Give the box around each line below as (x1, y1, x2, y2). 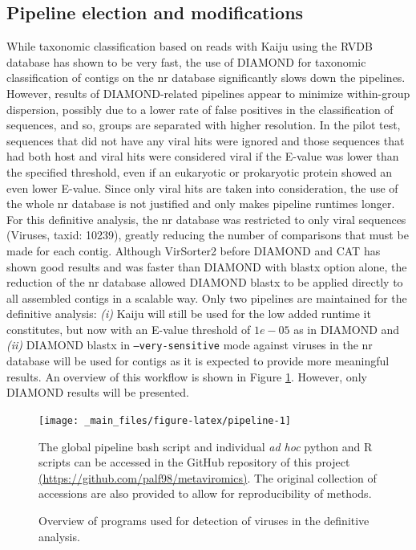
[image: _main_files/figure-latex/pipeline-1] (38, 414, 291, 426)
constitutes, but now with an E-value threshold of (6, 320, 251, 337)
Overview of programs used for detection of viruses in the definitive (38, 511, 370, 528)
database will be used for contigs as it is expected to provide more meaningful (6, 352, 390, 369)
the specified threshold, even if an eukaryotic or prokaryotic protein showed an (6, 163, 393, 180)
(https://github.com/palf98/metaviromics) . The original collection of (38, 469, 377, 486)
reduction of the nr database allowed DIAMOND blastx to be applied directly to (6, 274, 403, 291)
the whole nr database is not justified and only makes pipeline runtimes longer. (6, 195, 395, 212)
